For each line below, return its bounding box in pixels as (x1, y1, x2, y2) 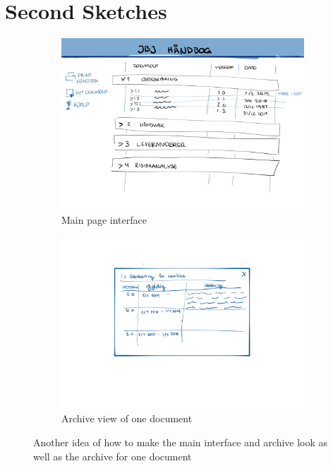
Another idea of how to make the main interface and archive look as (33, 434, 328, 449)
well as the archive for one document (33, 448, 192, 463)
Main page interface (61, 212, 147, 227)
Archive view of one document (61, 411, 193, 426)
